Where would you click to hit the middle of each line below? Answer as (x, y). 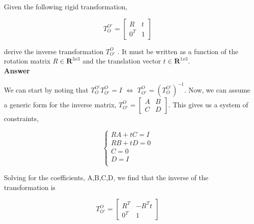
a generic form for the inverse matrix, (60, 104)
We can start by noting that (46, 89)
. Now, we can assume (217, 89)
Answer (17, 70)
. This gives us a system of (208, 104)
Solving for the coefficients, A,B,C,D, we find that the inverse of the (106, 177)
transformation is (30, 187)
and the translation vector (122, 61)
